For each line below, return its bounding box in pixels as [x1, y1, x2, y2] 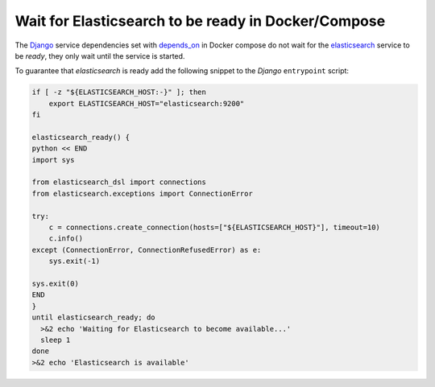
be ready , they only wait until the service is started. [14, 51, 185, 60]
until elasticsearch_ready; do [31, 313, 156, 322]
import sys [31, 155, 75, 164]
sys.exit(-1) [48, 257, 101, 266]
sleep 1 [40, 335, 71, 344]
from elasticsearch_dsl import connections [31, 178, 207, 187]
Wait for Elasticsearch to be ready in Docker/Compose [14, 12, 386, 30]
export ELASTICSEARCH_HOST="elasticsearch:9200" [48, 99, 245, 108]
